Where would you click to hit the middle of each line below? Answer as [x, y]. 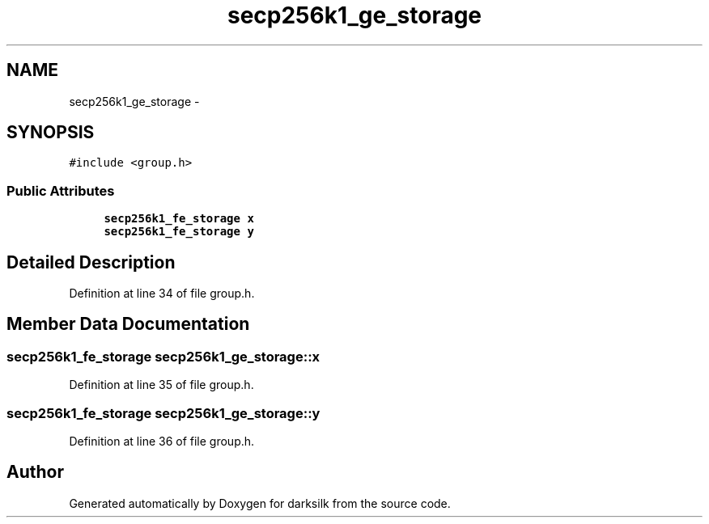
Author [35, 472]
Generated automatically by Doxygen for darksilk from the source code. [260, 503]
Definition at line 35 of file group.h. [161, 385]
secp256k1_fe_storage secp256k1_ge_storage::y [163, 413]
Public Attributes [61, 190]
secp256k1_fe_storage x [179, 219]
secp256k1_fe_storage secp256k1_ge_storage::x [163, 356]
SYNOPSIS [51, 133]
